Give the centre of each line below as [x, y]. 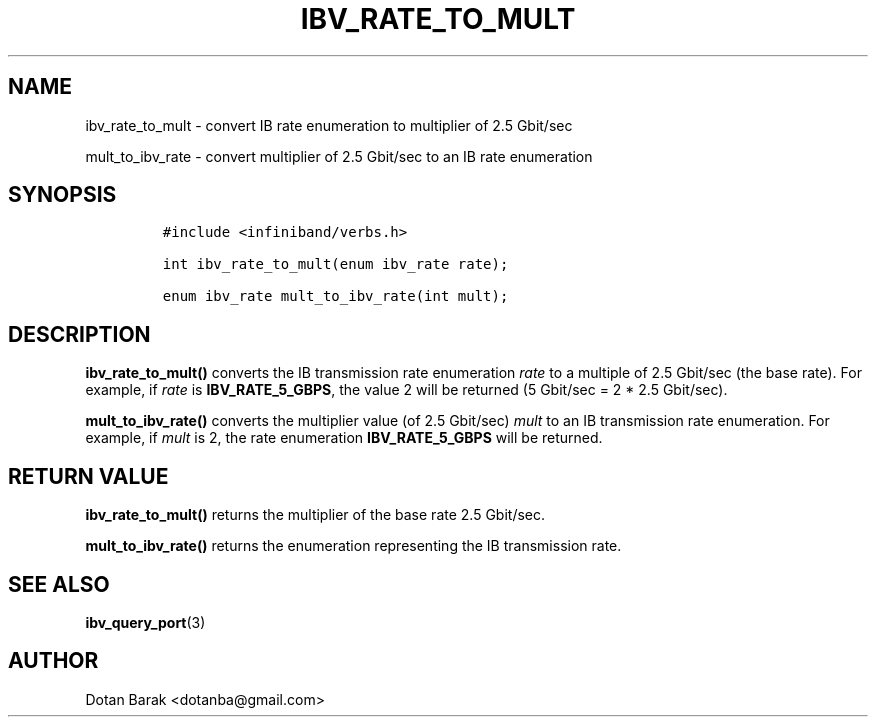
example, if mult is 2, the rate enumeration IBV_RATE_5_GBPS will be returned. [344, 438]
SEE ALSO [59, 584]
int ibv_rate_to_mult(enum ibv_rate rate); [335, 264]
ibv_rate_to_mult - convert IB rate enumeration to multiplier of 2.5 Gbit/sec [329, 125]
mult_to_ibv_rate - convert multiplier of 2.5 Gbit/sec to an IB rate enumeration [339, 156]
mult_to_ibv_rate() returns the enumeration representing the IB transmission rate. [353, 546]
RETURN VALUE [88, 476]
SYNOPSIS [62, 195]
